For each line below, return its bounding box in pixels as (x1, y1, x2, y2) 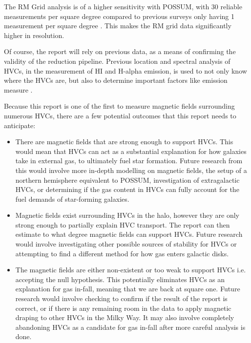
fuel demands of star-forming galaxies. (15, 193, 129, 204)
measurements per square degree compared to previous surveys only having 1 (4, 11, 235, 21)
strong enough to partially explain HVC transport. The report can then (15, 219, 230, 229)
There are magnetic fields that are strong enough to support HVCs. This (15, 136, 233, 147)
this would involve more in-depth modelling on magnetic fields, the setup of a (15, 165, 247, 175)
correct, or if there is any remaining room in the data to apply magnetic (15, 303, 231, 313)
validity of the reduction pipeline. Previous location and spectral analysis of (4, 56, 230, 66)
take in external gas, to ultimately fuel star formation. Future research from (15, 155, 243, 166)
